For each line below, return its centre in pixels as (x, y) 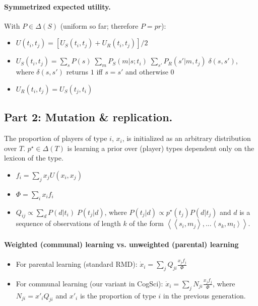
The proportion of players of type (56, 138)
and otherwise (147, 72)
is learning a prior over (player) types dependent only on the (161, 148)
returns (77, 72)
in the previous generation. (204, 295)
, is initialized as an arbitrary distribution (186, 138)
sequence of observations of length (68, 223)
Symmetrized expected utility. (57, 6)
